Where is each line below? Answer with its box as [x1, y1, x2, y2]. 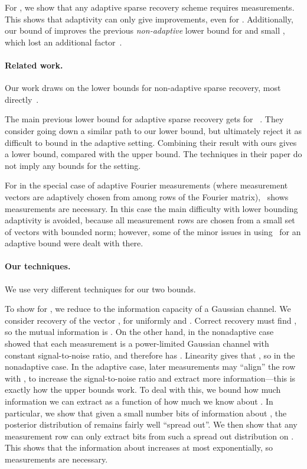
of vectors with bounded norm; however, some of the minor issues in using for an [5, 225, 301, 237]
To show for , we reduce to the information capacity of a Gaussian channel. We [5, 302, 291, 315]
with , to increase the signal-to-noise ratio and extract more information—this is [5, 372, 296, 384]
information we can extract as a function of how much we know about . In [5, 395, 273, 408]
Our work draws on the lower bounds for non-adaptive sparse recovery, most [5, 82, 281, 94]
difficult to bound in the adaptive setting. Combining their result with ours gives [5, 136, 297, 148]
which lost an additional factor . [5, 35, 122, 48]
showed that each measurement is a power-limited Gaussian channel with [5, 337, 269, 350]
